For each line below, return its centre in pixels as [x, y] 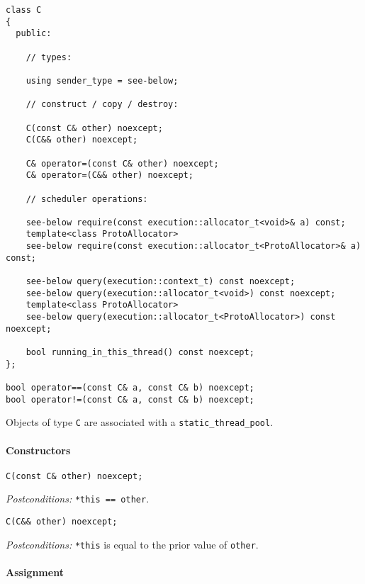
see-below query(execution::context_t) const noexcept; [161, 282]
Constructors [38, 450]
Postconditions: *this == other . [78, 499]
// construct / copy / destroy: [102, 105]
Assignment [35, 572]
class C [24, 10]
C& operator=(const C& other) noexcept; [122, 163]
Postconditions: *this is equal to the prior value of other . [132, 544]
